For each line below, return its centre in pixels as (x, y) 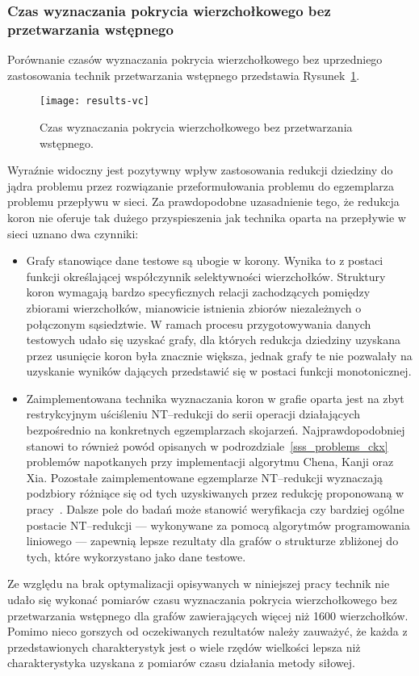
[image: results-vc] (95, 101)
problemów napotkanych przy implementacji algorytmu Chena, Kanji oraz (210, 462)
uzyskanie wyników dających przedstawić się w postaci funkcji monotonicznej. (219, 371)
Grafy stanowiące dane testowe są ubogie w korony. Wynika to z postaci (205, 260)
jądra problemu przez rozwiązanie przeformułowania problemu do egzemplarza (201, 185)
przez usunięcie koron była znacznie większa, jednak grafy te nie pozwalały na (219, 355)
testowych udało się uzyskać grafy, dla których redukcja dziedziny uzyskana (214, 340)
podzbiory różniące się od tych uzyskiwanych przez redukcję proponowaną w (215, 493)
